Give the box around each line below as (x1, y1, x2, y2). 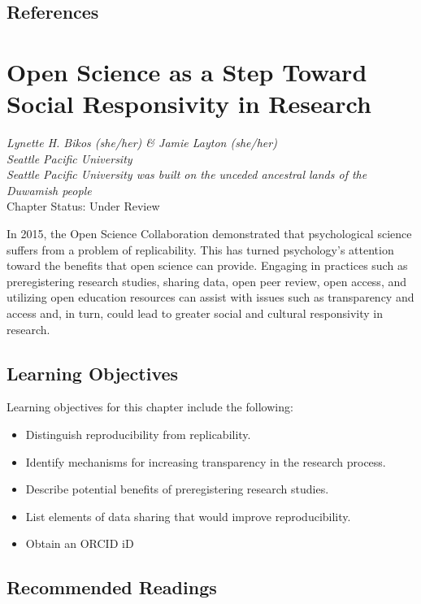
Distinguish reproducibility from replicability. (25, 426, 251, 443)
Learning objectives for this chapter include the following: (7, 398, 293, 415)
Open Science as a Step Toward (7, 54, 367, 88)
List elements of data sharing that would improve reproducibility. (25, 507, 351, 524)
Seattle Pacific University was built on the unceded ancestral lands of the (7, 166, 367, 183)
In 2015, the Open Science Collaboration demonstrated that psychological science (7, 225, 412, 242)
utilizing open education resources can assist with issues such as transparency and (7, 289, 414, 306)
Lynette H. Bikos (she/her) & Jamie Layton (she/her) (7, 134, 277, 151)
